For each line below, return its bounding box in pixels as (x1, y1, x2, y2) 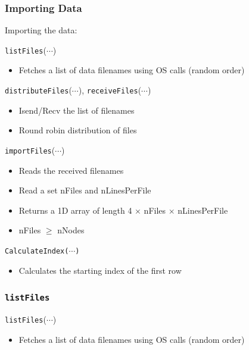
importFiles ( (5, 143, 55, 156)
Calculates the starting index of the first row (18, 264, 182, 276)
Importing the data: (5, 24, 77, 36)
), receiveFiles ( (78, 84, 142, 96)
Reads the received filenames (18, 164, 124, 176)
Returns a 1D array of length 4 (18, 204, 132, 216)
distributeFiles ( (5, 84, 72, 96)
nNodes (57, 224, 85, 236)
